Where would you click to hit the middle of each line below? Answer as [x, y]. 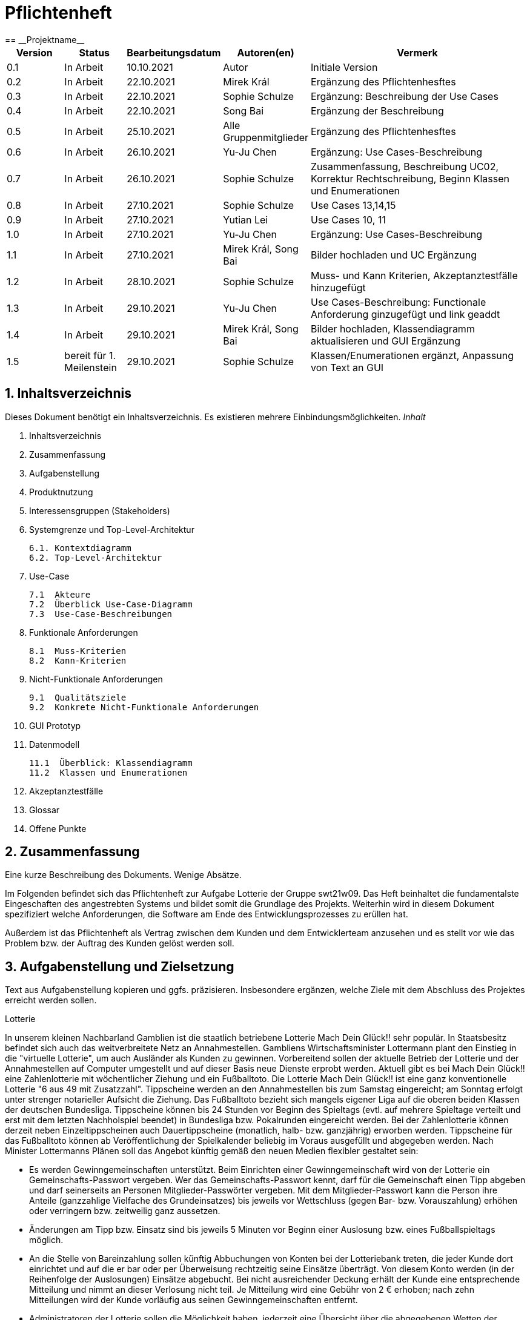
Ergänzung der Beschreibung [377, 111]
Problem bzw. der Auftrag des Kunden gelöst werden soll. [120, 943]
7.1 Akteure [60, 594]
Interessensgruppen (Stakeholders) [100, 510]
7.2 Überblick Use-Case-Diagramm [111, 604]
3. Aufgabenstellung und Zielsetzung [120, 966]
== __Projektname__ [45, 39]
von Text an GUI [347, 367]
